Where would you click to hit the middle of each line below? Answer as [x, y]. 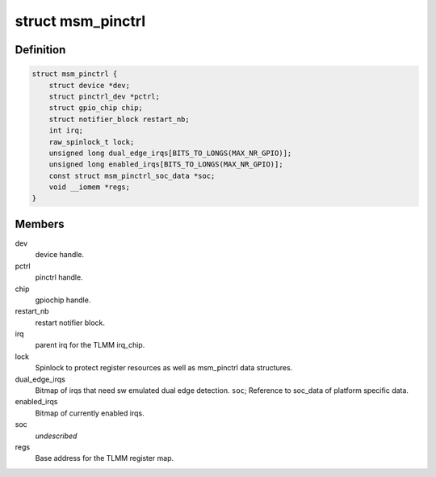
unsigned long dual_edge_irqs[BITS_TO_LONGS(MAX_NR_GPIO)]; [170, 153]
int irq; [66, 131]
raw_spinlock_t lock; [92, 142]
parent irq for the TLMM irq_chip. [90, 345]
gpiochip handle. [63, 300]
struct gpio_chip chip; [96, 108]
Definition [40, 50]
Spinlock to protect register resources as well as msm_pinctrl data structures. [164, 368]
